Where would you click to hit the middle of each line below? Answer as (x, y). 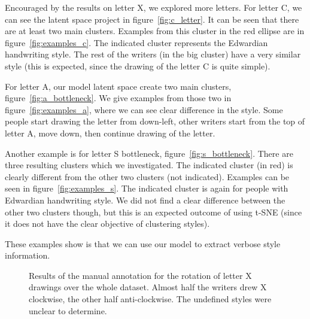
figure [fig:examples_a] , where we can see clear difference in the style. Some (144, 109)
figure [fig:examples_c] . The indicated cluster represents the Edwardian (136, 42)
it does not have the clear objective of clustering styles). (107, 224)
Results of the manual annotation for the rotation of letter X (140, 275)
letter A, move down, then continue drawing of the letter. (110, 133)
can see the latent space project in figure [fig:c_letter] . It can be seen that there (152, 19)
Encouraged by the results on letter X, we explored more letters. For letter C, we (154, 7)
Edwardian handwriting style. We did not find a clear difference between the (145, 200)
